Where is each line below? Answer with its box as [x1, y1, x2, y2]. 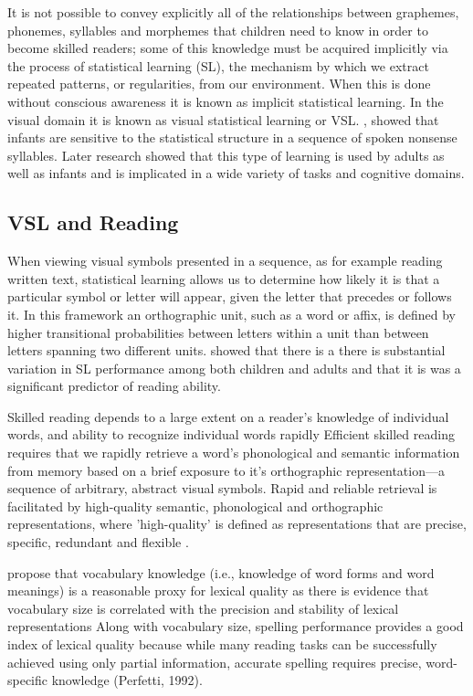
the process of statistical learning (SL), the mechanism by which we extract [7, 56, 429, 75]
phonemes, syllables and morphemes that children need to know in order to [7, 20, 428, 39]
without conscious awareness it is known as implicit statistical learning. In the [7, 91, 444, 111]
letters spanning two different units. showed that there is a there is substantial [7, 341, 446, 360]
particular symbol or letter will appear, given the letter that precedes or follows [7, 287, 452, 306]
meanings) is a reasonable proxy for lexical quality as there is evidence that [7, 581, 429, 600]
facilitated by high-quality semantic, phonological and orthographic [7, 496, 384, 515]
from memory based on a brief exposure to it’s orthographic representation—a [7, 460, 445, 480]
